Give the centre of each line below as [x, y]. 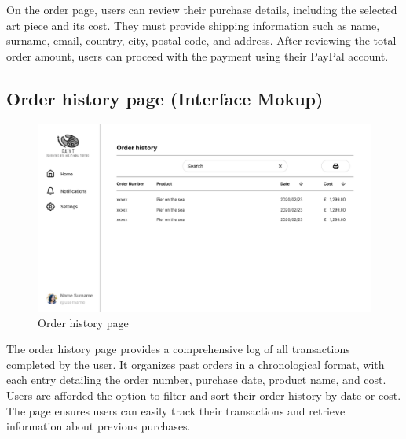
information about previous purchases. [99, 426]
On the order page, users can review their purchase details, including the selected [202, 9]
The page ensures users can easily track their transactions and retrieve [176, 410]
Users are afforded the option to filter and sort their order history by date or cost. [204, 395]
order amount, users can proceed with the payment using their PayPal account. [198, 55]
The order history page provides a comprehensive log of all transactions [178, 349]
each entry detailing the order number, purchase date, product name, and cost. [196, 380]
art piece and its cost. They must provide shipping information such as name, [193, 25]
